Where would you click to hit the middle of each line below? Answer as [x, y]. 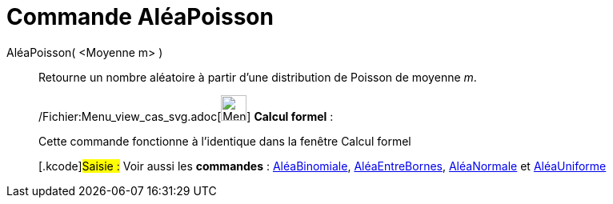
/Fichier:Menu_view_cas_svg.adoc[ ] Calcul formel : [186, 116]
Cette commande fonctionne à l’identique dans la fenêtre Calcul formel [225, 141]
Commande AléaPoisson [140, 17]
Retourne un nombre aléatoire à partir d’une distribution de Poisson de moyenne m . [258, 77]
